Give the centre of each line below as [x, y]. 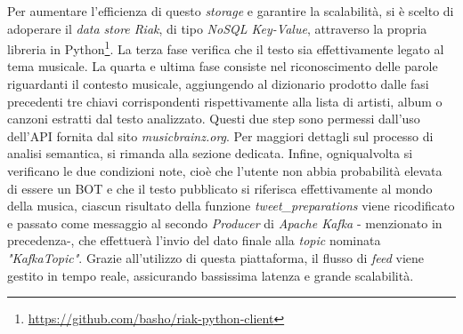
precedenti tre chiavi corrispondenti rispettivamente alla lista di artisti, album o [225, 101]
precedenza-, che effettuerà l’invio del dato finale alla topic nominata [194, 240]
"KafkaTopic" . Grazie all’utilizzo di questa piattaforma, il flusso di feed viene [216, 257]
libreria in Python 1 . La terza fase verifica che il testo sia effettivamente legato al [226, 48]
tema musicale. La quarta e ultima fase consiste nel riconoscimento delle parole [223, 66]
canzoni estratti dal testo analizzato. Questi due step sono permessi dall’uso [214, 119]
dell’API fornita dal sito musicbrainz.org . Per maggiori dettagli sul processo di [220, 135]
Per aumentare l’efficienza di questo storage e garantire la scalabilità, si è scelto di [231, 11]
